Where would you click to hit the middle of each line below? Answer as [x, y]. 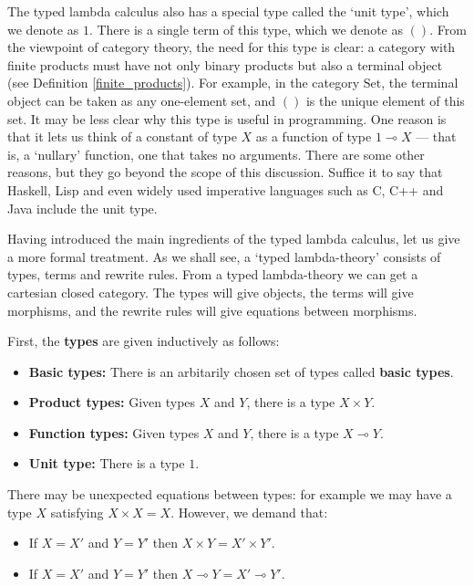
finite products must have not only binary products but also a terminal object [225, 64]
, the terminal [420, 83]
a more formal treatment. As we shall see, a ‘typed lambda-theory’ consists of [224, 256]
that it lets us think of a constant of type [122, 136]
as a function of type [314, 136]
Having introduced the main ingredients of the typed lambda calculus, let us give [234, 239]
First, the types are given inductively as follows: [144, 341]
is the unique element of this [385, 100]
